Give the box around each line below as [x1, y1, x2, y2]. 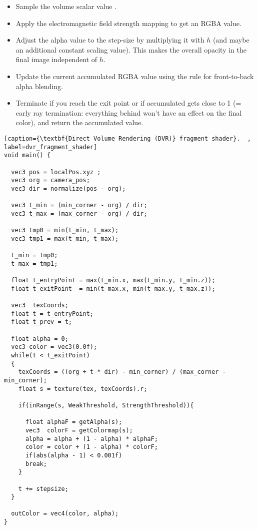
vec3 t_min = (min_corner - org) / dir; [11, 202, 147, 209]
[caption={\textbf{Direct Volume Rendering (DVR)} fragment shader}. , [4, 135, 251, 142]
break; [25, 460, 47, 467]
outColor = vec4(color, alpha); [11, 510, 119, 517]
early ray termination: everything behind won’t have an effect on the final [15, 107, 242, 118]
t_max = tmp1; [11, 260, 58, 267]
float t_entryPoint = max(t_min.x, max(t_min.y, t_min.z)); [11, 277, 215, 284]
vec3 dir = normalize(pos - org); [11, 185, 126, 192]
